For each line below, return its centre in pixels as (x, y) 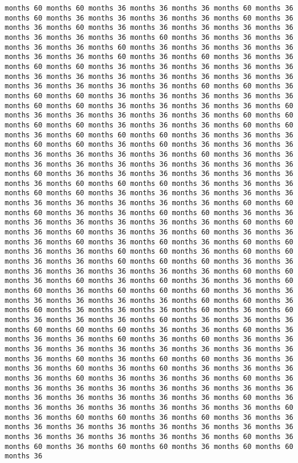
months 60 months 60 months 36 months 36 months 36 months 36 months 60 (149, 106)
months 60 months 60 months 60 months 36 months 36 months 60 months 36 (149, 329)
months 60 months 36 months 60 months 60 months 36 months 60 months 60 (149, 446)
